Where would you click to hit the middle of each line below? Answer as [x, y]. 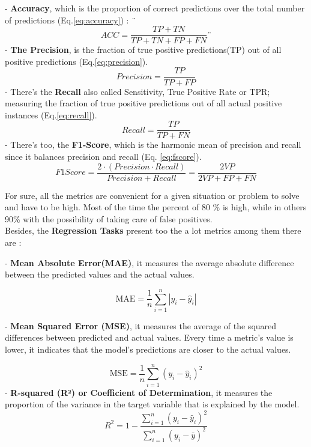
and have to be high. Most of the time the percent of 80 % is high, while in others [156, 207]
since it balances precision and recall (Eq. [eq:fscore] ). [103, 156]
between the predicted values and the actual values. [100, 274]
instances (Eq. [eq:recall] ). [51, 114]
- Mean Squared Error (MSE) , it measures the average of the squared [141, 325]
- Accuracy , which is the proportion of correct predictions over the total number [155, 8]
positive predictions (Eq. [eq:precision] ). [77, 61]
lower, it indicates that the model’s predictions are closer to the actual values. [148, 349]
